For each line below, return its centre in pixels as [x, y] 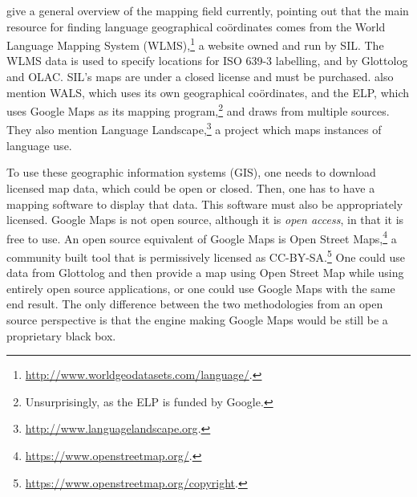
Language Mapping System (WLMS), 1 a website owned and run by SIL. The [195, 44]
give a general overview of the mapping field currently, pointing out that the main [208, 10]
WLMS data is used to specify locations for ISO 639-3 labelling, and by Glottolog [207, 61]
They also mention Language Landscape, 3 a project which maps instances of [194, 128]
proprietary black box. [61, 335]
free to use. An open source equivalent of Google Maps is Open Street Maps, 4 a [202, 237]
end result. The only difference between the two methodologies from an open [195, 304]
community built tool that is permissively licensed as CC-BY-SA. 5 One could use [206, 255]
